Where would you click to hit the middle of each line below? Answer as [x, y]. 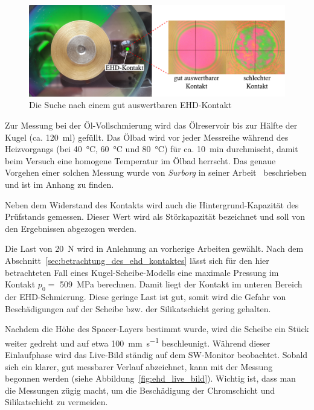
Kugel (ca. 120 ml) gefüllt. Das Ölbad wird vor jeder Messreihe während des [147, 137]
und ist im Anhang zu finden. [59, 184]
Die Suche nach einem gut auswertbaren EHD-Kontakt [130, 105]
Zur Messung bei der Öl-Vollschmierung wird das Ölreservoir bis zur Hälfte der [151, 125]
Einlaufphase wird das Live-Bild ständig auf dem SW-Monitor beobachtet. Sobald [156, 354]
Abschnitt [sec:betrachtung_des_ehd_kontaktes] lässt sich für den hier [137, 260]
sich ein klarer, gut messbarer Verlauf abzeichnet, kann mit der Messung [139, 366]
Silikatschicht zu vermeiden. [56, 402]
